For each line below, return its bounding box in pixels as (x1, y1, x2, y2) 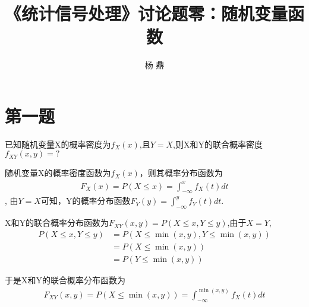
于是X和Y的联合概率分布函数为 (5, 273, 125, 286)
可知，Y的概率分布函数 (40, 194, 131, 207)
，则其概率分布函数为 (139, 167, 223, 179)
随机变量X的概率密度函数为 (5, 167, 111, 179)
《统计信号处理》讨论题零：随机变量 (5, 1, 288, 25)
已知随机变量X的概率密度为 (5, 137, 111, 150)
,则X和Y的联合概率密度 (173, 137, 263, 150)
